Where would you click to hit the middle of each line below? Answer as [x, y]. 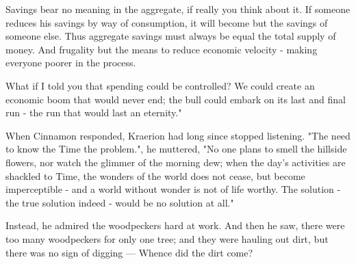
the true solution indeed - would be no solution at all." [120, 202]
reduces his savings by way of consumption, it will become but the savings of [167, 22]
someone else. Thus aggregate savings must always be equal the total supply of [171, 36]
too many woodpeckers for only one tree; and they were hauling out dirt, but [167, 238]
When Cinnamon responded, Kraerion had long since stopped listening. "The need [178, 135]
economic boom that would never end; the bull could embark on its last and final [176, 99]
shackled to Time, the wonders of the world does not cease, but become [155, 175]
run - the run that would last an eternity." [94, 113]
